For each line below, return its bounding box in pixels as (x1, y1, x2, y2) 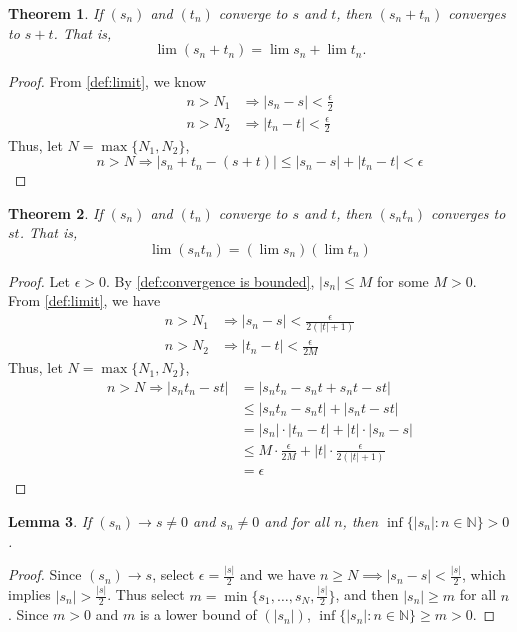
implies (8, 584, 51, 605)
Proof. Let (8, 270, 70, 291)
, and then (335, 584, 399, 605)
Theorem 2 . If (8, 202, 103, 223)
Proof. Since (8, 564, 82, 585)
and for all (264, 510, 330, 531)
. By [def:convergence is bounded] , (105, 270, 315, 291)
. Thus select (107, 584, 185, 605)
